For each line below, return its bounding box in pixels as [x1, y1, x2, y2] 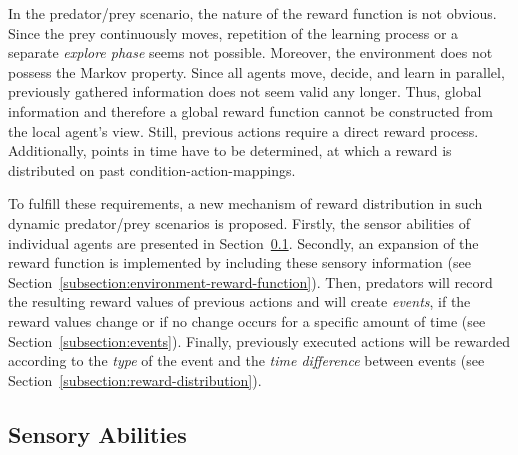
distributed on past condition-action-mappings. [8, 159, 296, 180]
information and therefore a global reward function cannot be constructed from [8, 100, 493, 121]
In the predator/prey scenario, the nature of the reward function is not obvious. [8, 3, 497, 23]
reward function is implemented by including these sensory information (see [8, 252, 471, 273]
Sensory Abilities [8, 418, 187, 449]
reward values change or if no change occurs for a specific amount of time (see [8, 310, 486, 331]
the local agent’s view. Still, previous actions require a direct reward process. [8, 120, 479, 141]
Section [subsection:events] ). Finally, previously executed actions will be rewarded [8, 330, 511, 351]
